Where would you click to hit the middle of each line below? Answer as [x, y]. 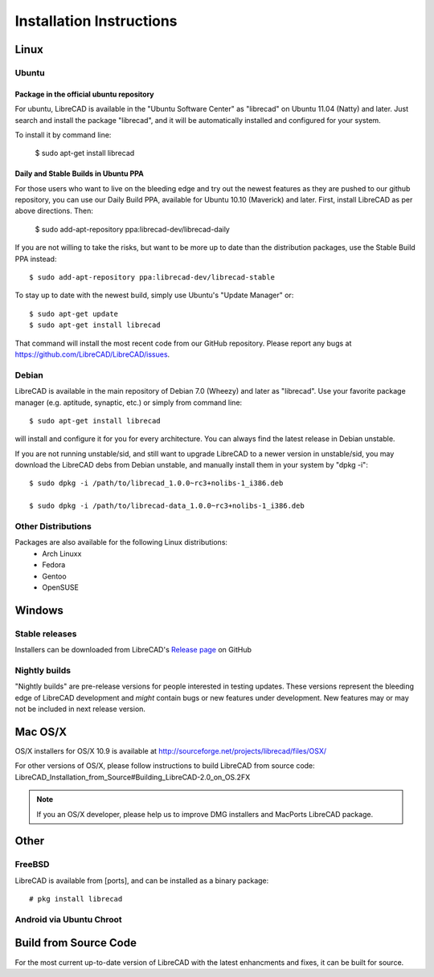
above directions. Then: [54, 211]
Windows [39, 610]
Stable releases [46, 633]
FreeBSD [32, 865]
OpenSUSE [61, 587]
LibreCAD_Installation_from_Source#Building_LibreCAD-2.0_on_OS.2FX [133, 777]
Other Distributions [53, 526]
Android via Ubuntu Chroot [68, 919]
